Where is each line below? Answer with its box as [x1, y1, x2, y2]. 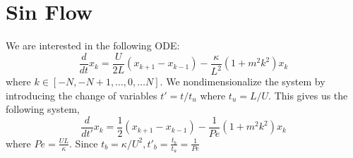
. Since [69, 135, 98, 150]
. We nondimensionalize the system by [160, 74, 325, 89]
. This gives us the [268, 87, 348, 102]
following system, [6, 102, 80, 116]
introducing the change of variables [6, 87, 157, 102]
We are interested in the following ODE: [6, 38, 180, 53]
